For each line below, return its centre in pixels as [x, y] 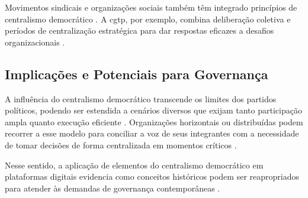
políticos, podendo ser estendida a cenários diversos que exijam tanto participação [153, 110]
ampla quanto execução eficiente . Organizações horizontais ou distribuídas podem [154, 121]
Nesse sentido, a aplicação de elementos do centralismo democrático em [134, 165]
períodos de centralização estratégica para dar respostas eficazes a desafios [139, 30]
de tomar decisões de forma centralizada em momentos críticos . [121, 145]
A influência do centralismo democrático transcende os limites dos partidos [141, 98]
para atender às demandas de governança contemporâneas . [113, 188]
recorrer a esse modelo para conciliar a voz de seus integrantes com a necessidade [152, 133]
